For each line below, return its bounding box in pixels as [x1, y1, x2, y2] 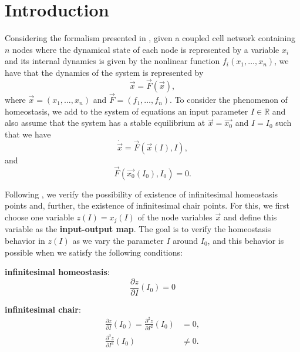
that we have [5, 128, 51, 140]
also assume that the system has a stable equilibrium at [5, 116, 205, 129]
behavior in [5, 234, 45, 247]
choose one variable [5, 210, 74, 223]
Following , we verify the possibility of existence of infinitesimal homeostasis [5, 187, 278, 200]
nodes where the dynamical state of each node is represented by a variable [12, 43, 279, 55]
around [173, 234, 198, 247]
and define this [223, 210, 277, 223]
